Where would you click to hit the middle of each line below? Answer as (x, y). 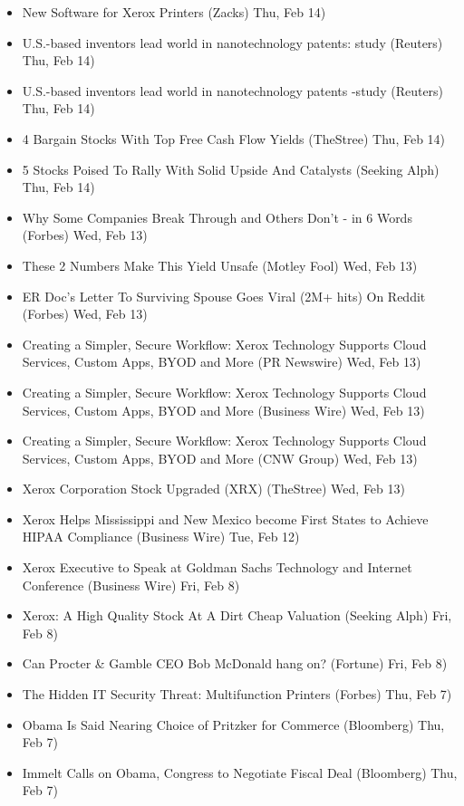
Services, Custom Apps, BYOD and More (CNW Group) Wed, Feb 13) (220, 458)
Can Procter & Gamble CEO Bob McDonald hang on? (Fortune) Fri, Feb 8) (235, 663)
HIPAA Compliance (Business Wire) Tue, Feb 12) (161, 537)
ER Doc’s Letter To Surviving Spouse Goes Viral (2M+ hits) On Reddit (224, 296)
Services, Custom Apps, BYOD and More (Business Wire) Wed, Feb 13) (223, 410)
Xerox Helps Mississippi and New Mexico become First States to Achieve (225, 518)
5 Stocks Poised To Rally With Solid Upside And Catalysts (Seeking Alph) (231, 169)
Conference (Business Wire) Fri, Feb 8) (131, 585)
